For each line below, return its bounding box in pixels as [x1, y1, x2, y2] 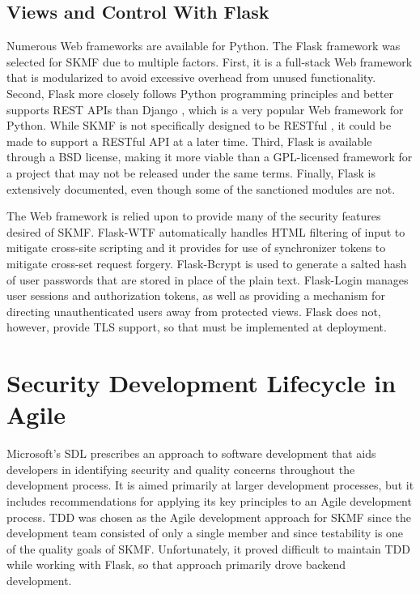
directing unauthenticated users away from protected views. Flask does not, [6, 302, 381, 319]
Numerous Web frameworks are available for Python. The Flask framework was [6, 37, 401, 54]
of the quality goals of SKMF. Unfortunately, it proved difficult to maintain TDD [6, 540, 410, 557]
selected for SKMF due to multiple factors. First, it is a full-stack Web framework [6, 53, 413, 70]
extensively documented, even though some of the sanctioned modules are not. [6, 180, 396, 197]
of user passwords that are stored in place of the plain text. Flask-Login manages [6, 271, 409, 288]
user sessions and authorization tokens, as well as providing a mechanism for [6, 287, 385, 304]
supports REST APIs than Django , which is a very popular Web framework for [6, 100, 404, 118]
